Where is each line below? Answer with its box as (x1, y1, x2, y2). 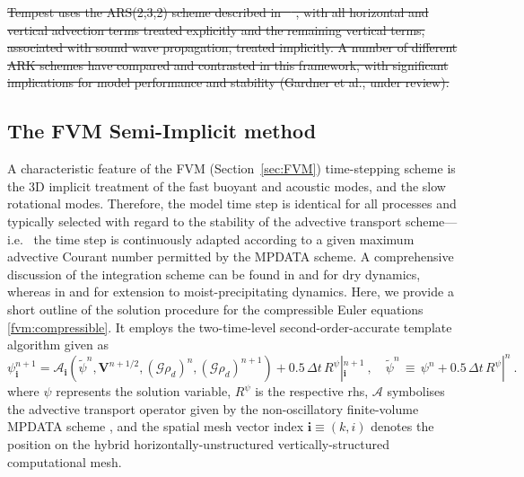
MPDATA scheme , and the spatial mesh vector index (7, 417, 304, 436)
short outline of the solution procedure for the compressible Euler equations (7, 299, 424, 318)
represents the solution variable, (56, 382, 231, 401)
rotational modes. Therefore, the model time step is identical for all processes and (7, 194, 457, 213)
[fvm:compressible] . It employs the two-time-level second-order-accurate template (7, 317, 452, 336)
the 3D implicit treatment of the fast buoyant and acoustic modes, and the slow (7, 176, 446, 195)
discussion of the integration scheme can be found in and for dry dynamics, (7, 264, 421, 283)
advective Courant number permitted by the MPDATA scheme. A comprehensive (7, 247, 454, 266)
